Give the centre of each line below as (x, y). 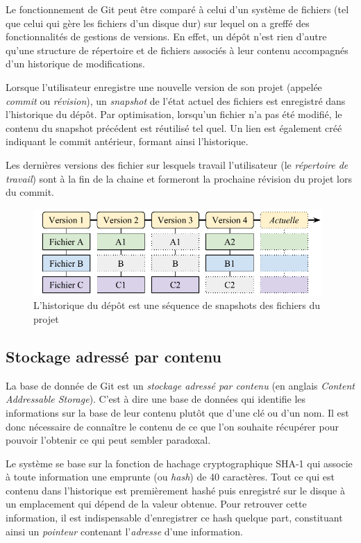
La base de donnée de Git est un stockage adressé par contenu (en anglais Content (180, 385)
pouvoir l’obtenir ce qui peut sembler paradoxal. (108, 440)
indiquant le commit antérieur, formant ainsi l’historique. (127, 141)
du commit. (30, 192)
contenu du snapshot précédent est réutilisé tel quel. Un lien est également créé (174, 127)
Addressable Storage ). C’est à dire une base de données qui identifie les (156, 399)
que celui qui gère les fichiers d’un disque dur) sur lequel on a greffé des (158, 23)
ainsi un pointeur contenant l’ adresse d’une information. (125, 531)
